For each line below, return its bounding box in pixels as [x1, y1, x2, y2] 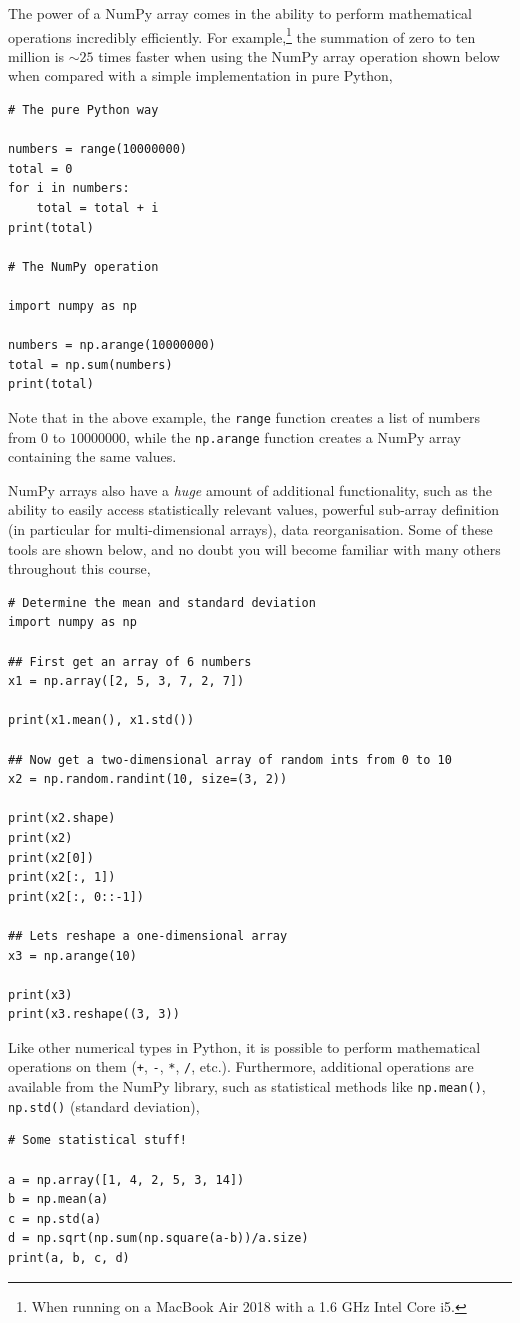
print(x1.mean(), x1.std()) [8, 713, 195, 728]
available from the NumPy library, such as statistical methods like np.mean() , [8, 1076, 486, 1097]
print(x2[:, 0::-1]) [8, 889, 145, 904]
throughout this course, [8, 558, 151, 579]
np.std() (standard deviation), [8, 1095, 200, 1116]
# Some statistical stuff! [8, 1133, 187, 1148]
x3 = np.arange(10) [8, 948, 137, 963]
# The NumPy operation [8, 259, 159, 274]
